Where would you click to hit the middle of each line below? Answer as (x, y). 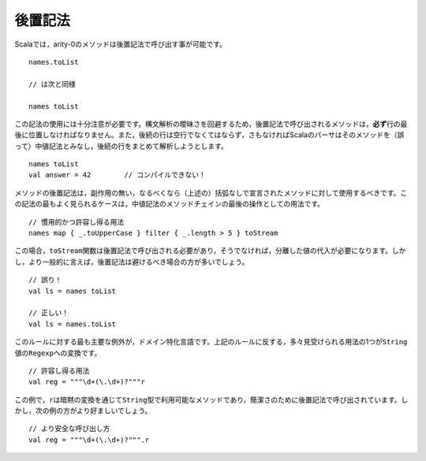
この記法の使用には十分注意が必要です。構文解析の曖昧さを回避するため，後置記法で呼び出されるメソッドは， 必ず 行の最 (211, 124)
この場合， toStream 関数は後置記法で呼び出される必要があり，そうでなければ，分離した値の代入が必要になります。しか (210, 251)
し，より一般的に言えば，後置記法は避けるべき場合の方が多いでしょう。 (132, 262)
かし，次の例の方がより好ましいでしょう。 (83, 411)
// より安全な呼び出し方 (69, 429)
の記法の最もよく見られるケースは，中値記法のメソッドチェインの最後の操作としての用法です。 (170, 204)
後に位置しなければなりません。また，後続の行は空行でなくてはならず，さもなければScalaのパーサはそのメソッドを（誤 (209, 135)
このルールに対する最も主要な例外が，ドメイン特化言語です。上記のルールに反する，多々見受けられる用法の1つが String (211, 342)
